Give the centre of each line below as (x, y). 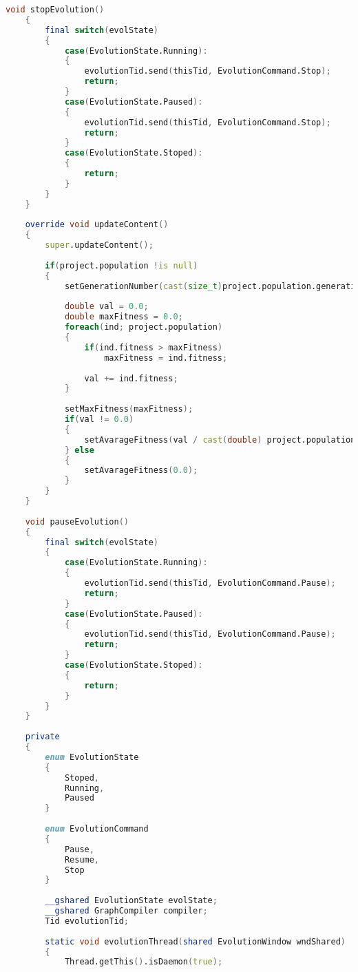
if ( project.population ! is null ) (122, 265)
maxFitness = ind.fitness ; (166, 358)
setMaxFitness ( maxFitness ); (129, 409)
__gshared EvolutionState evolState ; (131, 901)
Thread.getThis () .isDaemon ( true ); (144, 962)
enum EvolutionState (92, 757)
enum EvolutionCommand (97, 829)
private (42, 737)
